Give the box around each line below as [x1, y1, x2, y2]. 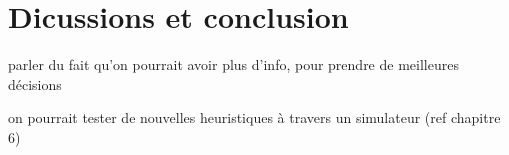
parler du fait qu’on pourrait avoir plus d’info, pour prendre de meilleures [8, 54, 459, 75]
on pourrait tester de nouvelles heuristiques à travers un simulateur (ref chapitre [8, 107, 501, 128]
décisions [8, 73, 62, 94]
